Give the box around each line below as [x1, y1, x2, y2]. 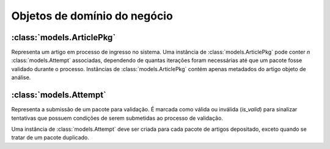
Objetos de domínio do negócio [11, 9, 174, 23]
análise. [11, 74, 31, 81]
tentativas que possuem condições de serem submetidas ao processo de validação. [11, 114, 223, 122]
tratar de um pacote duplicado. [11, 134, 90, 141]
